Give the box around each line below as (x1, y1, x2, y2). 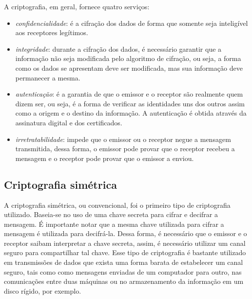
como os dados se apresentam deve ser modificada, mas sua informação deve (15, 62, 243, 73)
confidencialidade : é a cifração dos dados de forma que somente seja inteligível (15, 18, 248, 28)
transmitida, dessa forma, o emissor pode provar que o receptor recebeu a (15, 143, 235, 154)
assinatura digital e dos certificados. (15, 117, 122, 127)
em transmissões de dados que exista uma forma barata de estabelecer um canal (4, 257, 243, 267)
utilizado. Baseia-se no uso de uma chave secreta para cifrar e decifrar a (4, 209, 218, 219)
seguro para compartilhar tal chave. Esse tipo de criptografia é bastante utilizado (4, 247, 246, 258)
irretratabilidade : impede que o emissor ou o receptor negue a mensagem (15, 134, 231, 144)
